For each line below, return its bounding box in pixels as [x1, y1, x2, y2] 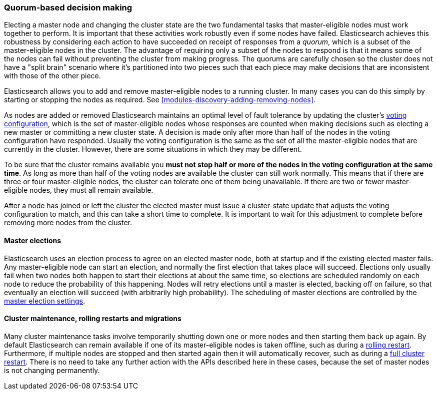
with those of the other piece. [4, 71, 101, 80]
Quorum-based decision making [4, 2, 132, 12]
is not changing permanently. [4, 366, 100, 375]
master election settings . [4, 296, 85, 305]
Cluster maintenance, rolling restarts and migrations [4, 314, 181, 323]
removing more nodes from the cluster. [4, 218, 132, 227]
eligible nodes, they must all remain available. [4, 186, 153, 195]
